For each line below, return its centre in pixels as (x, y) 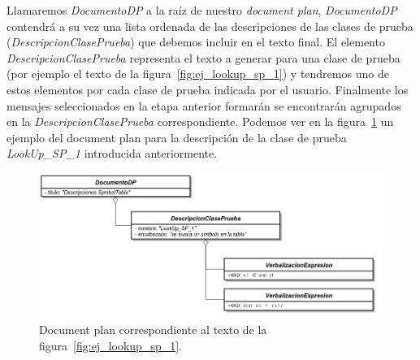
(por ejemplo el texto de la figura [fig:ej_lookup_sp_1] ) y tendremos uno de (198, 74)
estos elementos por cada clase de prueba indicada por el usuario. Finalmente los (208, 89)
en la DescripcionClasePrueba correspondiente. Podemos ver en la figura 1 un (200, 121)
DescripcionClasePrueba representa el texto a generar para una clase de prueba (204, 57)
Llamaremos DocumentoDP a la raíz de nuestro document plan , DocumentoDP (202, 10)
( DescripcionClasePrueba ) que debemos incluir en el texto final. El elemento (196, 42)
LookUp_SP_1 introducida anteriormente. (112, 153)
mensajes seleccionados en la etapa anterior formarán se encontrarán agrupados (204, 105)
